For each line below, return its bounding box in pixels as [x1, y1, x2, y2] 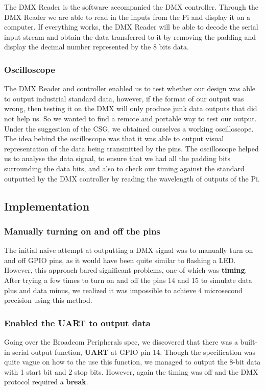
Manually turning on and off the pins [4, 224, 160, 237]
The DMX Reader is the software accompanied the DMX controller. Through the [4, 2, 258, 12]
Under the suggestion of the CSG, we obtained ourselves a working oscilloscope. [4, 123, 254, 134]
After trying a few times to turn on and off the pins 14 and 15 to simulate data [4, 274, 252, 285]
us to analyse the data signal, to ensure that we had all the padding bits [4, 153, 230, 164]
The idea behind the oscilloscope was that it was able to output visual [4, 133, 224, 144]
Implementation [4, 198, 90, 214]
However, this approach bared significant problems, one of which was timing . [4, 265, 247, 275]
